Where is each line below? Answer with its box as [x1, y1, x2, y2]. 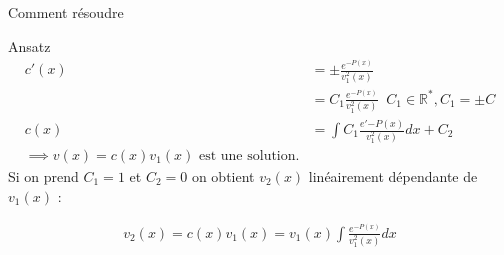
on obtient [191, 165, 255, 186]
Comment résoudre [8, 2, 124, 22]
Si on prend [8, 165, 79, 186]
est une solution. [198, 148, 300, 163]
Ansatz [8, 35, 51, 56]
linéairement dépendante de [308, 165, 478, 186]
